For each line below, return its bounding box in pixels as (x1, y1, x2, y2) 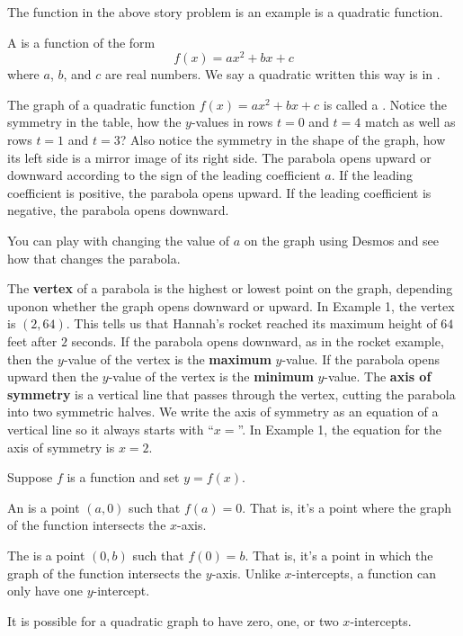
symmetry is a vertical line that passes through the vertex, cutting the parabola (7, 384, 456, 403)
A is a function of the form (7, 32, 156, 51)
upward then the (7, 367, 99, 386)
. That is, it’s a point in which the (245, 545, 433, 564)
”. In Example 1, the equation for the (237, 419, 442, 438)
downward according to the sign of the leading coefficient (7, 166, 321, 184)
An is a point (7, 497, 80, 516)
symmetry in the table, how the (7, 112, 182, 131)
